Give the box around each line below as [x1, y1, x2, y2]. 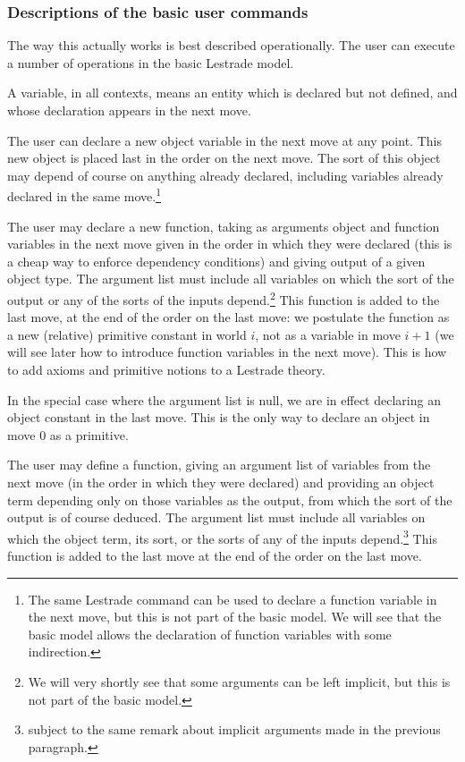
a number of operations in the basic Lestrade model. [7, 53, 294, 72]
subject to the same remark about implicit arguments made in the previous [28, 720, 441, 739]
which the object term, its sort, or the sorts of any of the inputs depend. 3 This [7, 526, 437, 547]
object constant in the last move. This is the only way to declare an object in [7, 408, 430, 427]
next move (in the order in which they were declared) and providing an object [7, 473, 435, 491]
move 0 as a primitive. [7, 425, 129, 444]
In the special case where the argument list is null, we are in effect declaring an [7, 390, 441, 409]
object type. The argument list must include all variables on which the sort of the [7, 269, 454, 288]
